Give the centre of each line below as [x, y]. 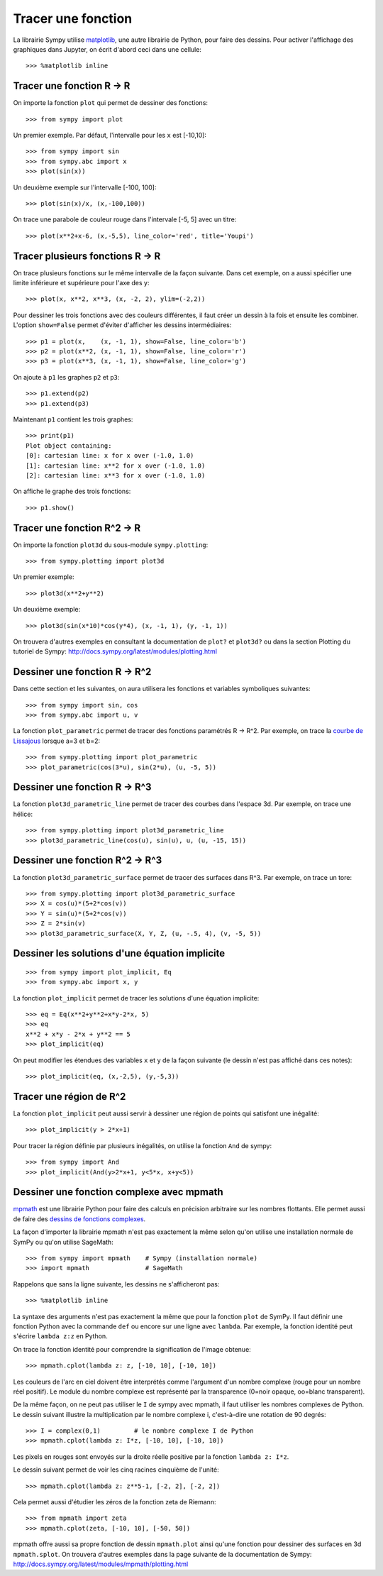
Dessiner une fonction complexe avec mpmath [118, 1192]
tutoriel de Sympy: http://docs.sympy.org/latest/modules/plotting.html [115, 651]
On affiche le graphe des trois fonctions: [72, 491]
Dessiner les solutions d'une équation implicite [119, 953]
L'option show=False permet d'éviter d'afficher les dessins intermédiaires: [122, 325]
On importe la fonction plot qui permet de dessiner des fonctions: [111, 103]
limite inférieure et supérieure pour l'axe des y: [81, 283]
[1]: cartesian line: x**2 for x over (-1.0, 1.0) [116, 465]
